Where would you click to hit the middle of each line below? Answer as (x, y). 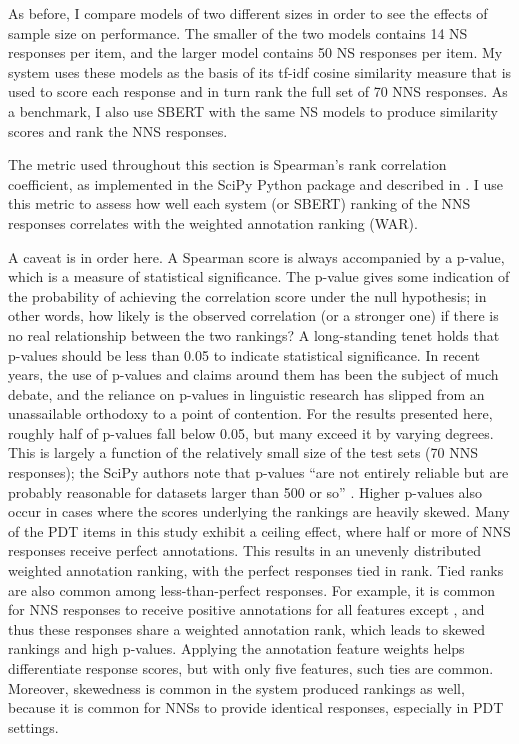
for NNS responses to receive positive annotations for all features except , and (246, 609)
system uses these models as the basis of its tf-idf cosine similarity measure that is (260, 71)
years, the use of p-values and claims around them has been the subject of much (253, 374)
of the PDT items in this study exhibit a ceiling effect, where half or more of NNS (259, 530)
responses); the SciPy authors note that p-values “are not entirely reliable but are (258, 472)
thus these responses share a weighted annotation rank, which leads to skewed (247, 628)
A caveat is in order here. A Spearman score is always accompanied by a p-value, (256, 256)
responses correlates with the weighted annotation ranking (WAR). (213, 222)
